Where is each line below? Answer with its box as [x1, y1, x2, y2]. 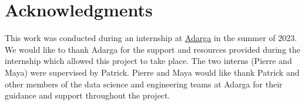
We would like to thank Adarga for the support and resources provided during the [5, 43, 301, 55]
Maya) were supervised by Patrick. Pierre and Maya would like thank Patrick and [5, 66, 300, 78]
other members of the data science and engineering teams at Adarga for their [5, 77, 283, 90]
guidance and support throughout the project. [5, 89, 170, 101]
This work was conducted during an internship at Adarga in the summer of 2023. [5, 32, 297, 44]
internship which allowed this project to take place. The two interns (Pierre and [5, 55, 292, 67]
